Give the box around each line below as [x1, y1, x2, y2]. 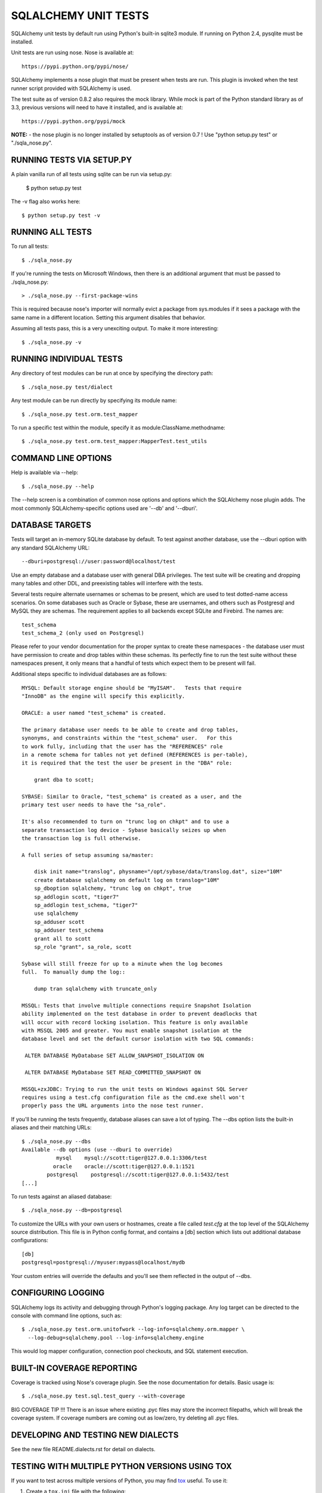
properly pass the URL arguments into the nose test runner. [21, 1102, 204, 1109]
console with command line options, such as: [11, 1311, 122, 1319]
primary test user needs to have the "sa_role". [21, 801, 166, 809]
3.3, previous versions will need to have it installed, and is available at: [11, 104, 183, 111]
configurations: [11, 1237, 49, 1244]
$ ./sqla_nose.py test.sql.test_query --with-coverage [21, 1393, 185, 1400]
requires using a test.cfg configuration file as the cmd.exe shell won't [21, 1094, 245, 1101]
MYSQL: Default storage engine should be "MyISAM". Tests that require [21, 684, 242, 691]
